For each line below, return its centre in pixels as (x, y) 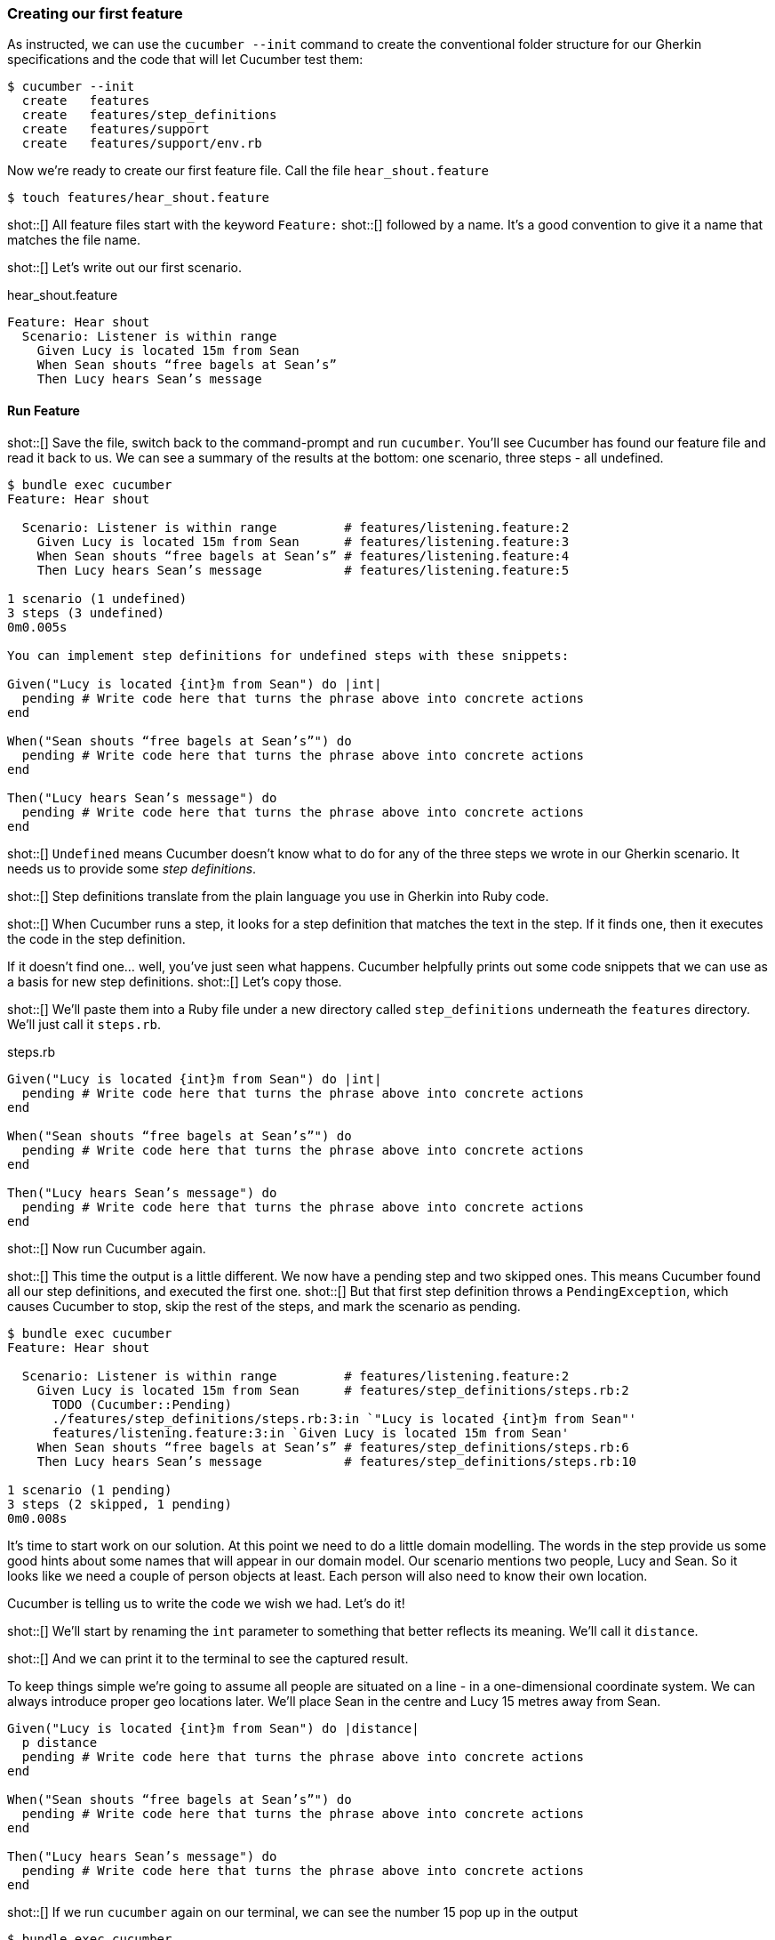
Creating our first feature (95, 13)
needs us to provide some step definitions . (132, 868)
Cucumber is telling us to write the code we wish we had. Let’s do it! (206, 1603)
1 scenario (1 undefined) (97, 598)
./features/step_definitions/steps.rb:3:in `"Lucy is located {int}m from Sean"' (344, 1418)
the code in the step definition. (96, 938)
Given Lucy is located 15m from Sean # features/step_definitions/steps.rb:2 (333, 1390)
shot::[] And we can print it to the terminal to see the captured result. (208, 1658)
